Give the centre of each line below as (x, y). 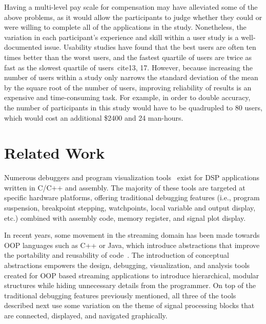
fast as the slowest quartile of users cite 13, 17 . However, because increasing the (128, 67)
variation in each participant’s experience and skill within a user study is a (121, 37)
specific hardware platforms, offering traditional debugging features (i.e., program (132, 197)
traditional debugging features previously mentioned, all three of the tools (120, 295)
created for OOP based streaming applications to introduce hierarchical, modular (132, 275)
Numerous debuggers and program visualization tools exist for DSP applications (132, 177)
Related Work (55, 153)
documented (23, 47)
